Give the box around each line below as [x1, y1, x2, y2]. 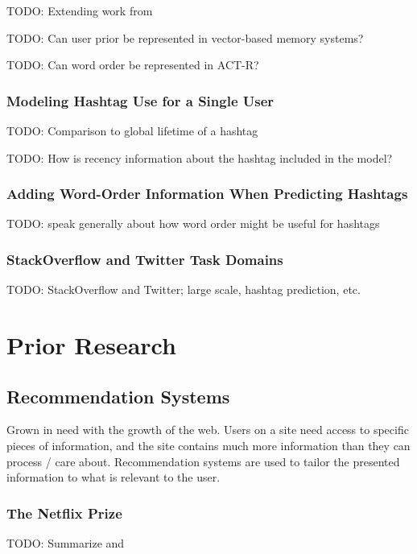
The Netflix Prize [6, 502, 122, 523]
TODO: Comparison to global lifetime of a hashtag [6, 122, 258, 138]
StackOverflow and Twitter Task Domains [6, 249, 283, 269]
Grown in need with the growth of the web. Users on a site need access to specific [6, 421, 409, 438]
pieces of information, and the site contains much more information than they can [6, 436, 411, 453]
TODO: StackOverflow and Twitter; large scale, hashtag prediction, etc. [6, 281, 361, 298]
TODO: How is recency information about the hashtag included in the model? [6, 149, 393, 166]
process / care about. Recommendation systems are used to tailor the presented [6, 453, 400, 469]
